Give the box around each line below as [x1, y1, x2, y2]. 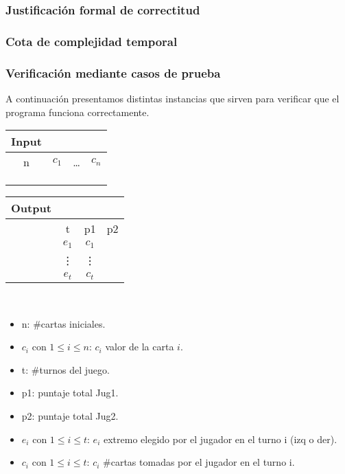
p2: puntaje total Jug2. [21, 408, 119, 422]
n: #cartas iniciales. [21, 316, 106, 330]
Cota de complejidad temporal [5, 32, 178, 49]
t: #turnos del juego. [21, 362, 110, 376]
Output [11, 200, 51, 216]
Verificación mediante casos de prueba [5, 64, 221, 81]
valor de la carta [105, 339, 174, 354]
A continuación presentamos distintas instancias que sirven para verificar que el [5, 91, 340, 105]
